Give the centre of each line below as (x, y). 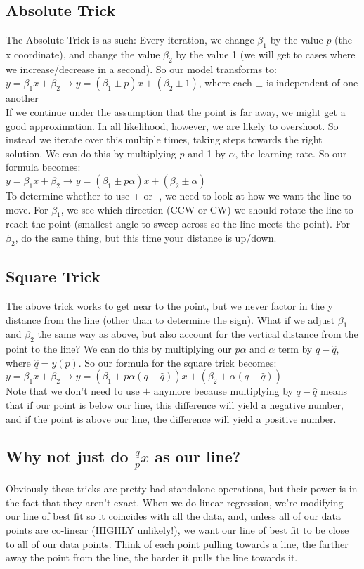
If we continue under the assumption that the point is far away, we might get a (176, 111)
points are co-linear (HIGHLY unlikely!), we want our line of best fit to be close (177, 529)
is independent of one (312, 83)
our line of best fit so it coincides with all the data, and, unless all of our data (173, 516)
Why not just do (67, 456)
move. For (27, 209)
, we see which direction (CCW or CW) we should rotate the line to (207, 209)
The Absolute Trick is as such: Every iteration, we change (130, 40)
